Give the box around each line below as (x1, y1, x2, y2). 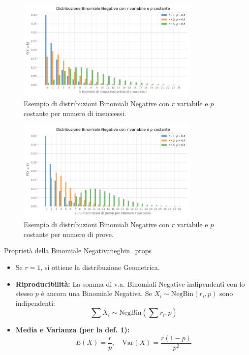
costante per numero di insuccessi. (24, 108, 126, 118)
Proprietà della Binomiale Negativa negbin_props (4, 245, 152, 256)
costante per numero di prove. (24, 229, 114, 239)
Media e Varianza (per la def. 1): (15, 325, 130, 335)
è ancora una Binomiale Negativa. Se (41, 288, 152, 298)
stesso (15, 288, 33, 298)
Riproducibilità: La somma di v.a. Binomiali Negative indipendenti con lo (15, 278, 245, 289)
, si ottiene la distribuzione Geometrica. (40, 262, 160, 272)
